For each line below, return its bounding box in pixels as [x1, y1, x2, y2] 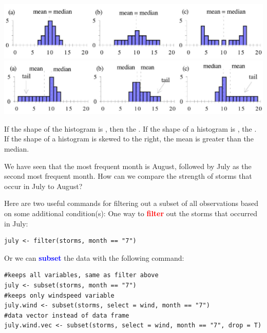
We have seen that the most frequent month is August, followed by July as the [4, 160, 252, 171]
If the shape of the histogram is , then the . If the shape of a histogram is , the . [4, 123, 257, 134]
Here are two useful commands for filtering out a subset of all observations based [4, 198, 258, 209]
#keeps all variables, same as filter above [4, 272, 159, 279]
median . [4, 143, 29, 154]
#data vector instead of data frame [4, 311, 129, 319]
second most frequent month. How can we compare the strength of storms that [4, 171, 252, 181]
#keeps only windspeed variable [4, 292, 115, 299]
